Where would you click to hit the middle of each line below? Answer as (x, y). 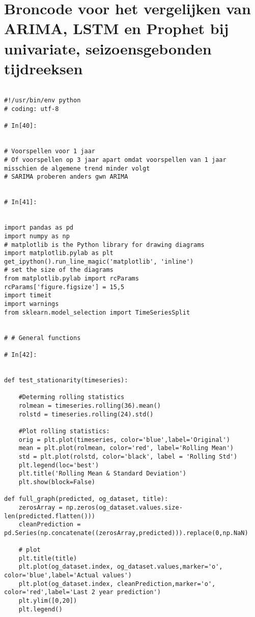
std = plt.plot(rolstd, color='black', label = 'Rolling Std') (128, 456)
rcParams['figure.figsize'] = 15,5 (64, 287)
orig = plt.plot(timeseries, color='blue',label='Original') (124, 440)
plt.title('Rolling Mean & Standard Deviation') (102, 474)
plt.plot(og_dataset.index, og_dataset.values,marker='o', (121, 567)
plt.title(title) (48, 558)
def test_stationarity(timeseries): (66, 380)
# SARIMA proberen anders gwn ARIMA (66, 177)
